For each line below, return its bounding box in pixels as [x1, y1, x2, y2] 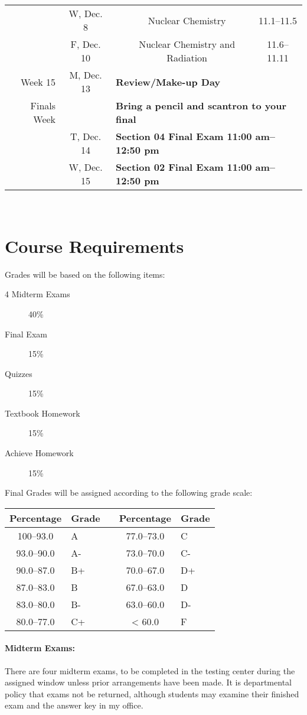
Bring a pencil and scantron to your [116, 99, 286, 112]
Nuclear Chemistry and [139, 37, 236, 51]
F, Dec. [70, 37, 101, 51]
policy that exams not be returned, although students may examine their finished [5, 687, 299, 700]
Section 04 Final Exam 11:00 [116, 129, 252, 143]
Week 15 [20, 74, 56, 89]
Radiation [166, 51, 207, 64]
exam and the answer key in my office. [5, 699, 143, 711]
